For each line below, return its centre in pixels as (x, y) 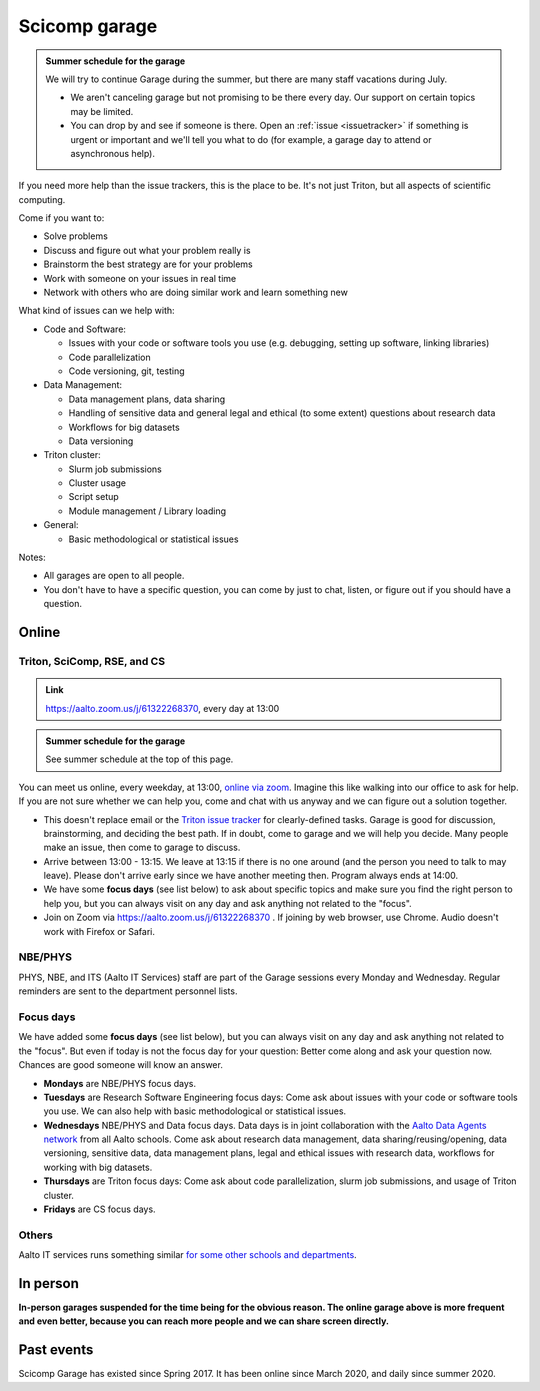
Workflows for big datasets (124, 427)
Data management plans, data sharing (147, 399)
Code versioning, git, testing (126, 371)
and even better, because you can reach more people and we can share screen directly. (204, 1321)
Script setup (93, 497)
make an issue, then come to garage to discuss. (142, 847)
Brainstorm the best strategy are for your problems (148, 264)
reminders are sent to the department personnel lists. (128, 991)
